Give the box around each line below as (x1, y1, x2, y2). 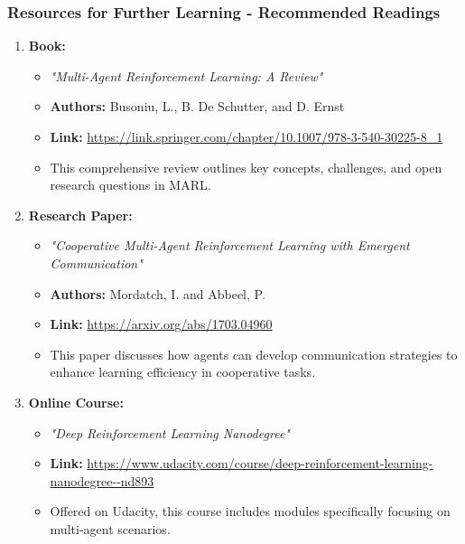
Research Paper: (28, 205, 133, 224)
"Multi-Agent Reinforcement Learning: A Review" (50, 66, 323, 85)
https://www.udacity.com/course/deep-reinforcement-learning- (87, 454, 433, 473)
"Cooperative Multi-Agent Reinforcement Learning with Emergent (50, 236, 410, 255)
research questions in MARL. (50, 175, 211, 194)
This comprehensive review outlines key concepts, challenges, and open (50, 157, 442, 176)
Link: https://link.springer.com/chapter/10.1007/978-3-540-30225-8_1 (50, 127, 443, 145)
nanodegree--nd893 (50, 471, 154, 490)
